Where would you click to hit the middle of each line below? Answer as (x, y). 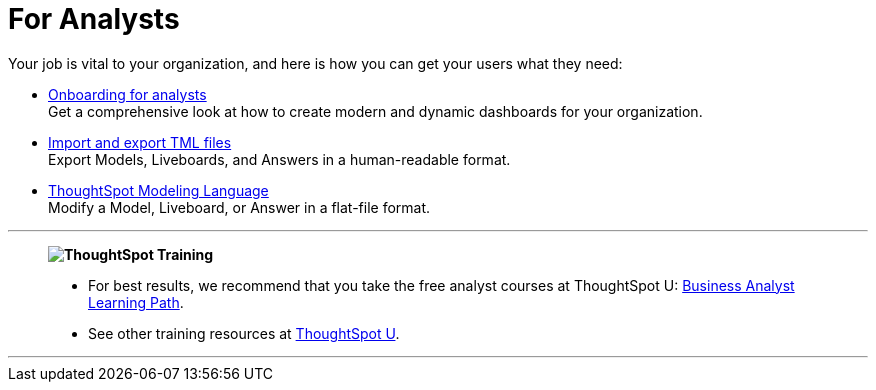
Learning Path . (136, 302)
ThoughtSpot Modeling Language (158, 190)
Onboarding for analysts (127, 94)
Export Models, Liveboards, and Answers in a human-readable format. (279, 159)
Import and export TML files (140, 142)
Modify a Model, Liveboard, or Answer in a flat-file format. (239, 207)
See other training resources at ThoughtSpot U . (244, 333)
